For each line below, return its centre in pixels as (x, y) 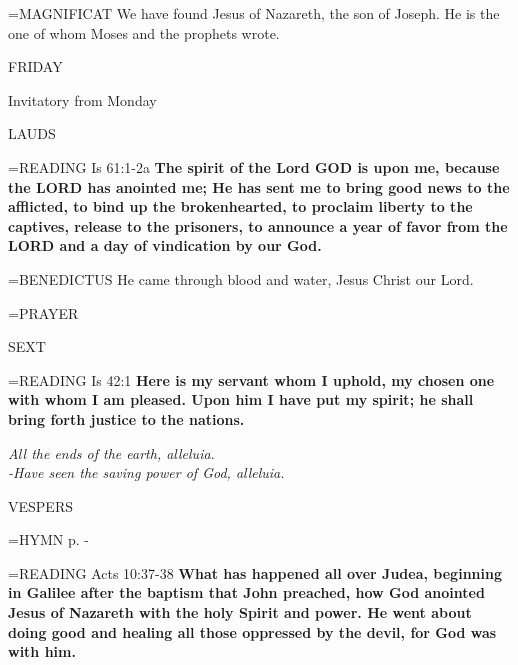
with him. (42, 651)
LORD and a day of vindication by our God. (165, 245)
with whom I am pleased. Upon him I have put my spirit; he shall (241, 399)
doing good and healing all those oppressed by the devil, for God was (252, 631)
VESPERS (40, 505)
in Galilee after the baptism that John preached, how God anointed (246, 592)
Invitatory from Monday (82, 99)
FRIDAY (35, 66)
